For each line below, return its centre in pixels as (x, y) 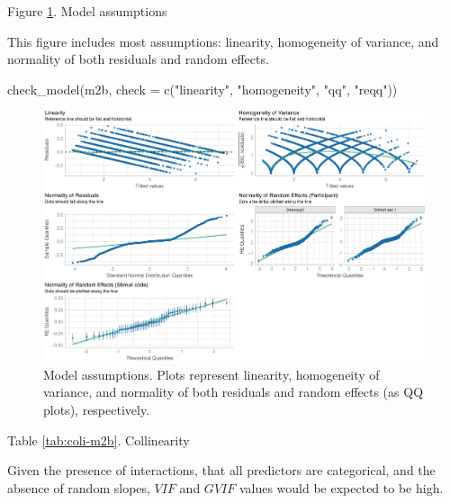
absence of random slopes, (79, 487)
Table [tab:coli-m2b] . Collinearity (99, 440)
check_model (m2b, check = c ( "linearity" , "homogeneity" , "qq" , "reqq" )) (202, 89)
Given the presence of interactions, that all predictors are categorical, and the (221, 470)
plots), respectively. (97, 410)
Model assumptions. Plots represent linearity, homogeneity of (211, 374)
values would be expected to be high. (341, 487)
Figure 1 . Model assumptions (87, 11)
